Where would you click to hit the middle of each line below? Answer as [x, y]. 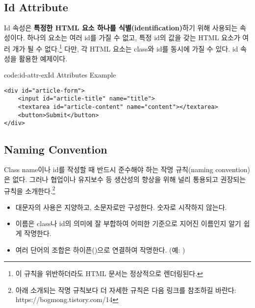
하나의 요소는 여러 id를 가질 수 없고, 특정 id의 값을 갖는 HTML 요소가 [134, 37]
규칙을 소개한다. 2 [30, 190]
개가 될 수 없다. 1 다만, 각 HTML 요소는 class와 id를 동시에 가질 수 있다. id [125, 48]
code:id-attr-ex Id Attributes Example [60, 75]
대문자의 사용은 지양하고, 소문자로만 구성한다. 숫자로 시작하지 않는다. [121, 207]
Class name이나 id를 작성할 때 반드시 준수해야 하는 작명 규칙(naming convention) [127, 169]
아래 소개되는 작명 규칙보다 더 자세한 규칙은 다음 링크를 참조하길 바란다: [126, 290]
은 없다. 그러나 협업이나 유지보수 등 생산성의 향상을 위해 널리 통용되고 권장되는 [125, 179]
